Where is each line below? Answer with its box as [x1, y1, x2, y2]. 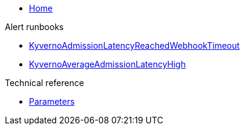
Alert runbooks [5, 22, 64, 32]
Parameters [29, 96, 75, 107]
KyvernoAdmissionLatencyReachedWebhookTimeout [29, 40, 240, 51]
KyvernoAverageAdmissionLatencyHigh [29, 59, 186, 69]
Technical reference [5, 78, 84, 88]
